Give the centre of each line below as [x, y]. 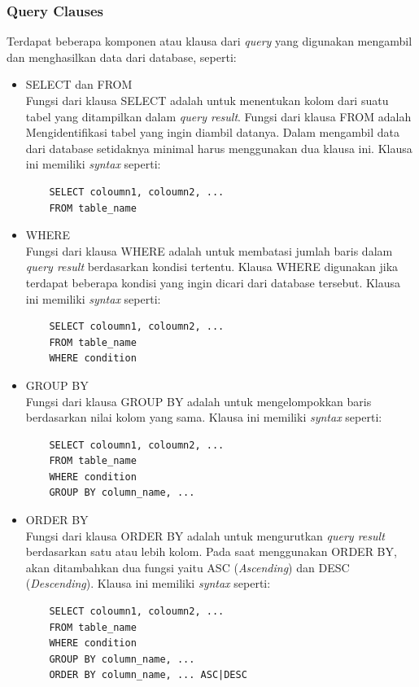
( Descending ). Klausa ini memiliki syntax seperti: [148, 583]
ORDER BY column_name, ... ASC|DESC [148, 675]
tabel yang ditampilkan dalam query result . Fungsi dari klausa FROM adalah [218, 116]
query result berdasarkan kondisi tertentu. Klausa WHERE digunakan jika [212, 267]
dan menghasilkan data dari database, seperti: [122, 57]
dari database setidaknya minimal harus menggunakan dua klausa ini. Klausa [219, 148]
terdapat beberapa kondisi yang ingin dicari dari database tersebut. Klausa [213, 282]
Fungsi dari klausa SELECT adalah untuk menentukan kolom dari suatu [207, 100]
